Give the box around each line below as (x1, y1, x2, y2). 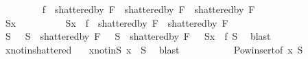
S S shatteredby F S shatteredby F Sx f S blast (5, 29, 271, 43)
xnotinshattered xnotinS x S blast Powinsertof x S (5, 42, 303, 56)
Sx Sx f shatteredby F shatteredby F (5, 15, 228, 29)
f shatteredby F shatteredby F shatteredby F (42, 2, 255, 16)
